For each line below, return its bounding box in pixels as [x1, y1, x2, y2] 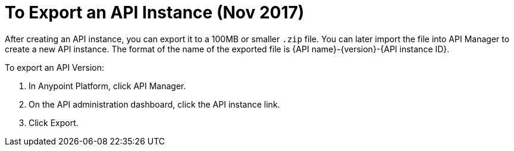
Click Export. [29, 117, 79, 128]
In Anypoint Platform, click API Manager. [29, 80, 186, 91]
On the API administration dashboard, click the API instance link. [29, 99, 280, 109]
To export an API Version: [5, 62, 104, 73]
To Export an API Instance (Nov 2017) [5, 2, 305, 23]
